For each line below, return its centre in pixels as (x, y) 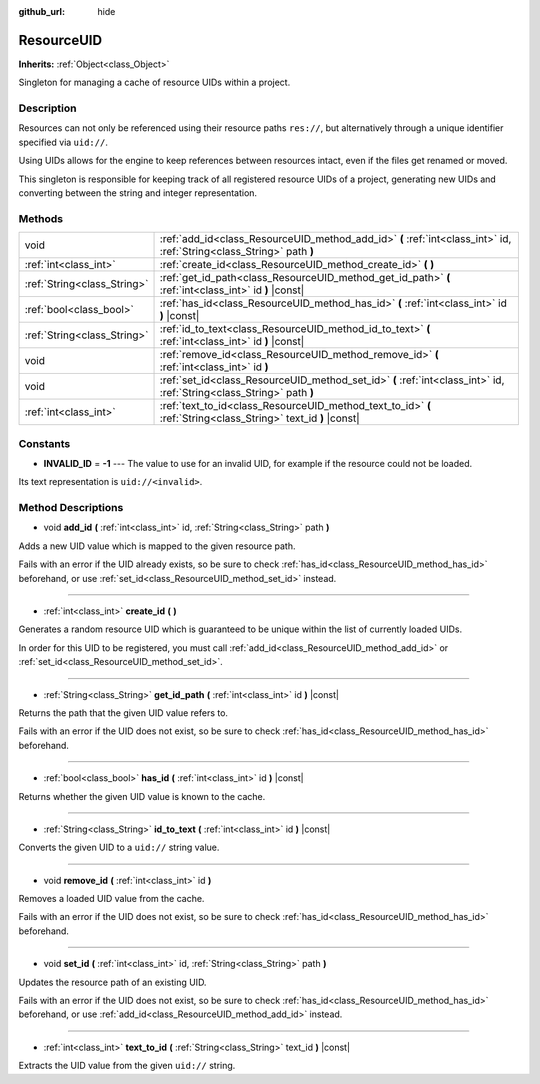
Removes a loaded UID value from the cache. (111, 899)
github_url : (41, 11)
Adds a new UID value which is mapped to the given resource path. (157, 546)
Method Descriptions (71, 508)
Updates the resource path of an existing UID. (112, 982)
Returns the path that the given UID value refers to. (123, 712)
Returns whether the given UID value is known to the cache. (142, 796)
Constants (44, 443)
